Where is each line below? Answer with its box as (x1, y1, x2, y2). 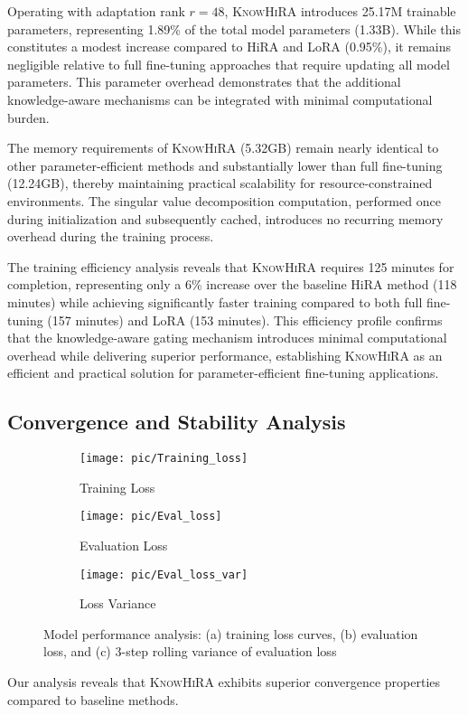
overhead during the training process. (7, 227, 214, 246)
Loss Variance (80, 594, 156, 613)
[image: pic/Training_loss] (80, 452, 248, 466)
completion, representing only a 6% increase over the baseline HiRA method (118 (7, 275, 457, 294)
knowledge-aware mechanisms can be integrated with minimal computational (7, 89, 433, 108)
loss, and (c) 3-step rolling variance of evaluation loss (43, 642, 337, 661)
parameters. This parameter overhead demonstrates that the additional (7, 72, 401, 91)
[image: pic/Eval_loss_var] (80, 568, 248, 581)
